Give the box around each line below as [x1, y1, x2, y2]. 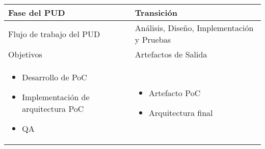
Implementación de [22, 91, 90, 103]
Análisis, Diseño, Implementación [135, 22, 254, 34]
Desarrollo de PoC [22, 71, 87, 83]
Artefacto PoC [149, 87, 201, 99]
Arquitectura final [149, 107, 213, 118]
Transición [135, 7, 177, 18]
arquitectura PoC [22, 103, 84, 114]
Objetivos [8, 48, 42, 60]
